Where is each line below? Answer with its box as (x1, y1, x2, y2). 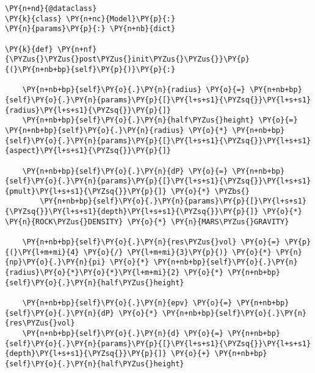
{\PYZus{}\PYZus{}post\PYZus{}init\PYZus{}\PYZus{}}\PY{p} (5, 55, 250, 64)
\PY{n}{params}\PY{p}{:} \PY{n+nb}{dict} (5, 24, 176, 34)
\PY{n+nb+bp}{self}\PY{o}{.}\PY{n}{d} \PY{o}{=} (22, 329, 223, 338)
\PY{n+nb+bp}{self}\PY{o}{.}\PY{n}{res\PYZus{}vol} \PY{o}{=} (22, 238, 281, 247)
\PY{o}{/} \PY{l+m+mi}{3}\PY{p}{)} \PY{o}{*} (83, 247, 272, 257)
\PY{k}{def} (5, 44, 53, 54)
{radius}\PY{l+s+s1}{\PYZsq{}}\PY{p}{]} (5, 105, 172, 115)
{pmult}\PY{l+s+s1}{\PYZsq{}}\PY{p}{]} (5, 187, 167, 196)
